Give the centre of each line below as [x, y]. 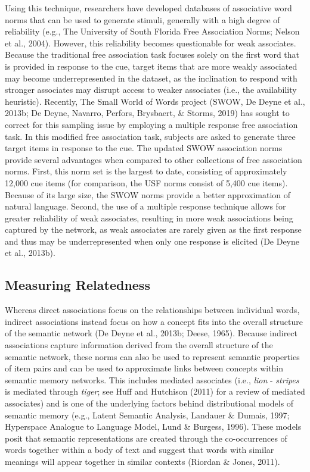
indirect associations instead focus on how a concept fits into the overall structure [154, 321]
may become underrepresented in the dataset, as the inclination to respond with [151, 78]
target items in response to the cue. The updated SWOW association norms [144, 148]
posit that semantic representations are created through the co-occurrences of [146, 438]
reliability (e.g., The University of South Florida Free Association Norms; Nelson [152, 31]
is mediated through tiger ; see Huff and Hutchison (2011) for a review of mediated [155, 391]
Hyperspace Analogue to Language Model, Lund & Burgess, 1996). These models [153, 426]
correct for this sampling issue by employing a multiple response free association [151, 124]
